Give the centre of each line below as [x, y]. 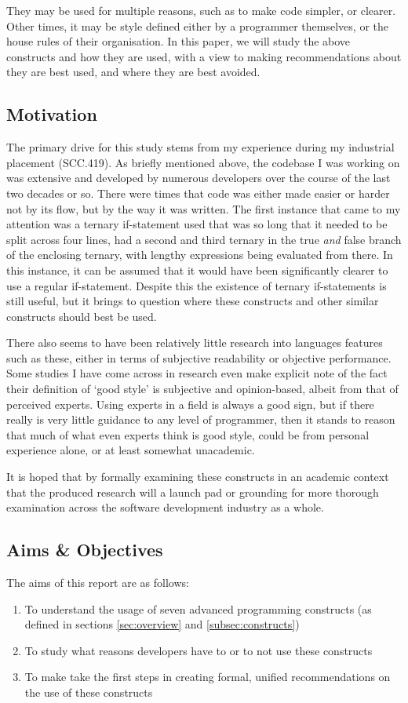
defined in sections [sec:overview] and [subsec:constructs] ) [162, 624]
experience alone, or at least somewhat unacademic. [131, 450]
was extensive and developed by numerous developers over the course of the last [199, 178]
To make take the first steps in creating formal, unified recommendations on [208, 677]
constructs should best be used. [82, 316]
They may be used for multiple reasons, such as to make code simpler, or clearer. [201, 10]
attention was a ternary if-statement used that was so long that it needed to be [197, 224]
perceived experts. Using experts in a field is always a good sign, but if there [190, 404]
